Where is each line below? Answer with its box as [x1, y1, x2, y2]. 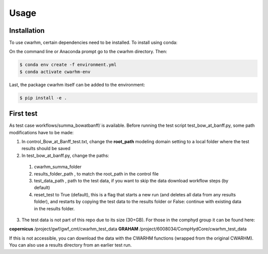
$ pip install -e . [19, 95, 67, 100]
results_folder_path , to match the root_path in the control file [34, 170, 159, 176]
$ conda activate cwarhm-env [19, 69, 91, 75]
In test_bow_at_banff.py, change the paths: [21, 152, 109, 159]
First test [9, 109, 38, 118]
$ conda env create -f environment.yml [19, 62, 117, 68]
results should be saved [21, 146, 70, 152]
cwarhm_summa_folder [34, 164, 82, 170]
